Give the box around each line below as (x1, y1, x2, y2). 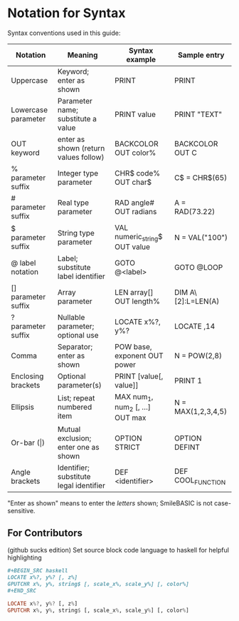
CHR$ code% (115, 168, 161, 178)
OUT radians (115, 206, 157, 216)
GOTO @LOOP (174, 263, 223, 273)
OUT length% (115, 296, 160, 306)
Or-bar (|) (11, 438, 45, 448)
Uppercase (11, 75, 48, 85)
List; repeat (57, 393, 95, 403)
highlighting (7, 553, 43, 562)
